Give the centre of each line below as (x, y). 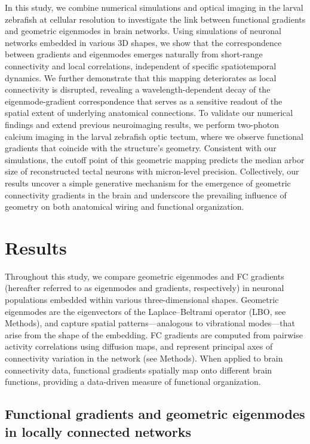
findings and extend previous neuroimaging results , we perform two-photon (142, 124)
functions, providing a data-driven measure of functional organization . (133, 382)
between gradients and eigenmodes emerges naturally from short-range (134, 54)
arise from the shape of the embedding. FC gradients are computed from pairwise (154, 334)
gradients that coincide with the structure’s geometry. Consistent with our (141, 148)
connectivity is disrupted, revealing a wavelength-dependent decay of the (138, 89)
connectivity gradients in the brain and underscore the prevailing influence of (146, 195)
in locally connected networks (98, 431)
